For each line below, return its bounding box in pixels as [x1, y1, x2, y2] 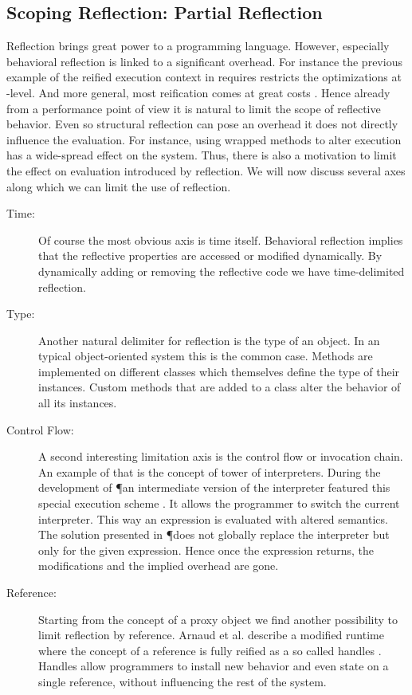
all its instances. [38, 395, 117, 411]
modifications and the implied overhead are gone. [38, 557, 279, 574]
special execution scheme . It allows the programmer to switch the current [38, 495, 400, 512]
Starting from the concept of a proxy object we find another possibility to [38, 611, 398, 627]
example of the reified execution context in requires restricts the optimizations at [6, 69, 402, 85]
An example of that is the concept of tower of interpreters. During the [38, 463, 381, 480]
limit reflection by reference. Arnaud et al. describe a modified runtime [38, 626, 384, 643]
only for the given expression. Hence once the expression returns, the [38, 541, 374, 558]
